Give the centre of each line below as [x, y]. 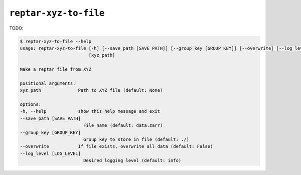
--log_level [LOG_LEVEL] [50, 153]
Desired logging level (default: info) [132, 161]
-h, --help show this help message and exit [90, 111]
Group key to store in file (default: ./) [136, 140]
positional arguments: [48, 83]
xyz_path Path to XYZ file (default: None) [91, 91]
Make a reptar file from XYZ [56, 69]
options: [31, 105]
